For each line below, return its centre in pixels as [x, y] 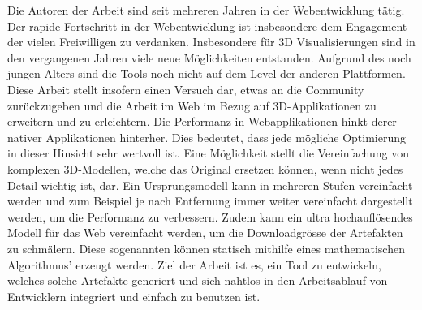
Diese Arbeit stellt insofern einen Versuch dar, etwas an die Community [186, 89]
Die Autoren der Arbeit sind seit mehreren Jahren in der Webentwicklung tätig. [206, 10]
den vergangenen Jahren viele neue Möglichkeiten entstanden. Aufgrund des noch [209, 57]
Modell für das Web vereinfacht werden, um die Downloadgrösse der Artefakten [205, 232]
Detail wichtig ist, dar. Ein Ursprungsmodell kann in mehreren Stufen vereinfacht [210, 185]
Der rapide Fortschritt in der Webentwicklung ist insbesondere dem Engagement [207, 26]
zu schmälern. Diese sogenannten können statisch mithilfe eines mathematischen [206, 248]
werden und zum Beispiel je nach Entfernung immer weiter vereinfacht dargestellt [210, 201]
